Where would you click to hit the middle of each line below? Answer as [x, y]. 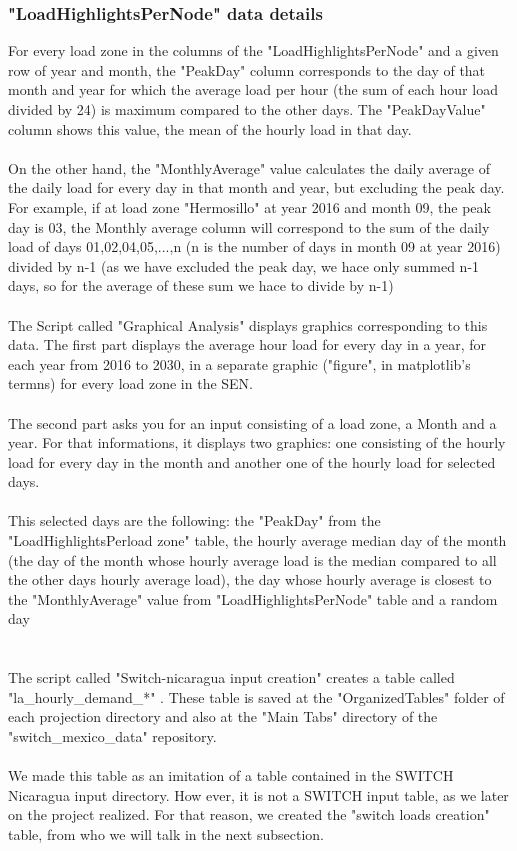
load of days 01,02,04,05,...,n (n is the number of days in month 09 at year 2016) [254, 246]
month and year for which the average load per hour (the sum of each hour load [253, 89]
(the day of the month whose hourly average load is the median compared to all [252, 559]
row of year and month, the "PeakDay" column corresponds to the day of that [247, 69]
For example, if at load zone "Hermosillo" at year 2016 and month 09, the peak [249, 206]
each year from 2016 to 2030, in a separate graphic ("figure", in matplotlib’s [239, 363]
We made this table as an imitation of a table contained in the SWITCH [231, 775]
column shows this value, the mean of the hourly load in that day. [210, 128]
